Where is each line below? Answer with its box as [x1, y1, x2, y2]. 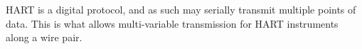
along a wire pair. [6, 30, 82, 45]
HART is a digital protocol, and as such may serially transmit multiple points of [6, 2, 356, 16]
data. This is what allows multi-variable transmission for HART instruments [6, 16, 339, 31]
